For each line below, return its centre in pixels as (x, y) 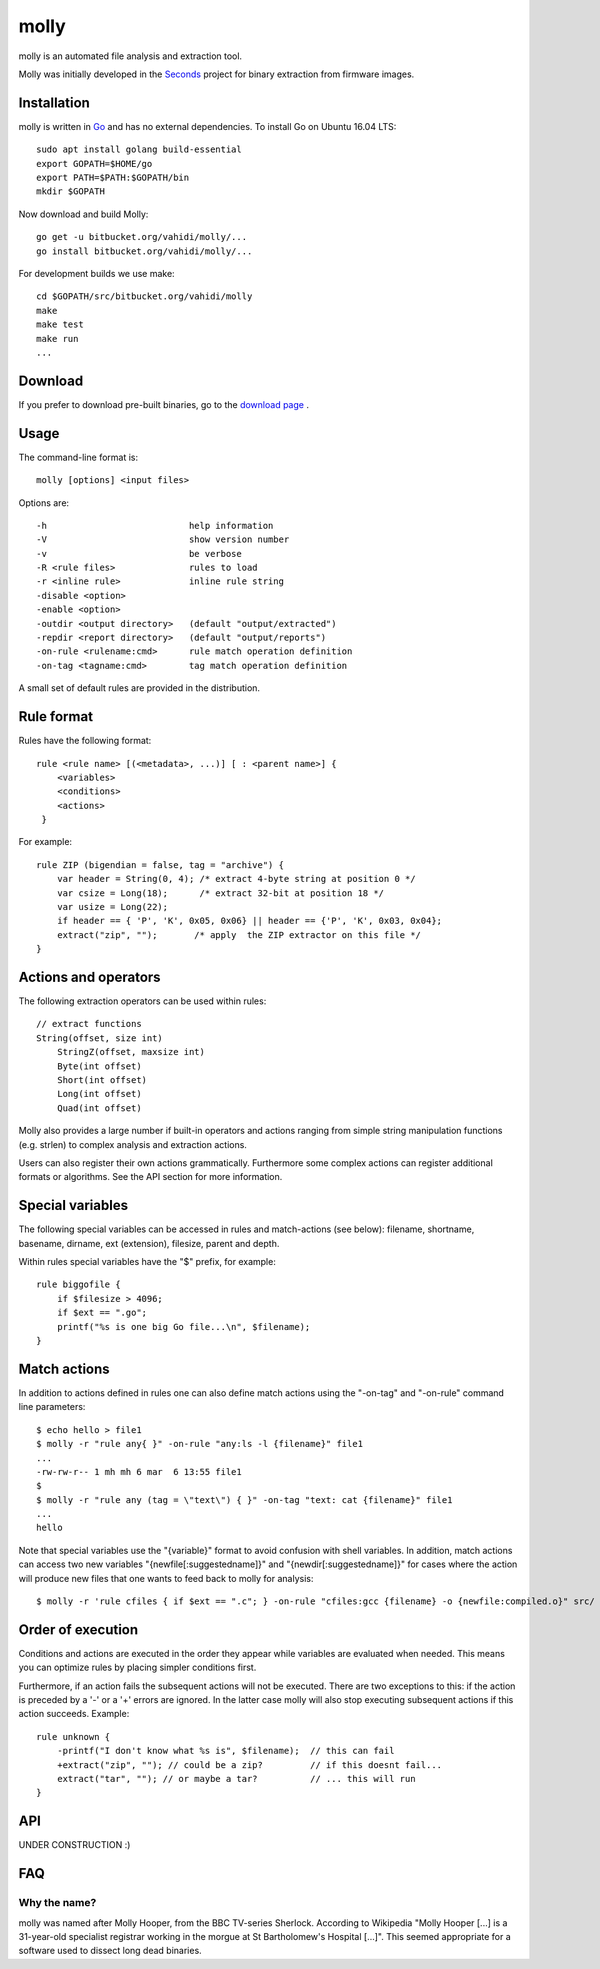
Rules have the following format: (85, 741)
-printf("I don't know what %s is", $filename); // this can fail (225, 1751)
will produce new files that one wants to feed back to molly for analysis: (166, 1578)
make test (60, 324)
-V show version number (163, 539)
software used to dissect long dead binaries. (110, 1951)
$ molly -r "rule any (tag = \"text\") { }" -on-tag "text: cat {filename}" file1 (244, 1499)
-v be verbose (139, 553)
